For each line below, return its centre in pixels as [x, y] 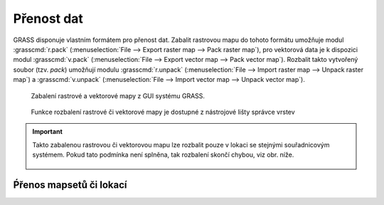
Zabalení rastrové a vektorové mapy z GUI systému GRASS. [118, 95]
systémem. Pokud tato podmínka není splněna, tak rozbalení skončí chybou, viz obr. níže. [163, 155]
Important [48, 132]
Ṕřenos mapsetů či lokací [70, 185]
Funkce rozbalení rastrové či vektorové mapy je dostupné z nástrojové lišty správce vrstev [163, 112]
